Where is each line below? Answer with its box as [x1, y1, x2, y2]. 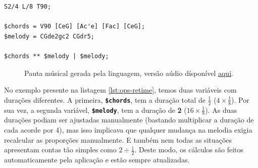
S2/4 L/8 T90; [4, 3, 51, 10]
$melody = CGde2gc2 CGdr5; [4, 32, 94, 40]
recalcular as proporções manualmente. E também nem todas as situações [4, 134, 232, 145]
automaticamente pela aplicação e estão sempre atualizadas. [4, 154, 190, 165]
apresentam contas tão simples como [4, 144, 117, 155]
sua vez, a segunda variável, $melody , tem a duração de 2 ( [4, 104, 187, 115]
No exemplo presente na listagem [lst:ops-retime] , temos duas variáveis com [4, 85, 237, 95]
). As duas [205, 104, 237, 115]
